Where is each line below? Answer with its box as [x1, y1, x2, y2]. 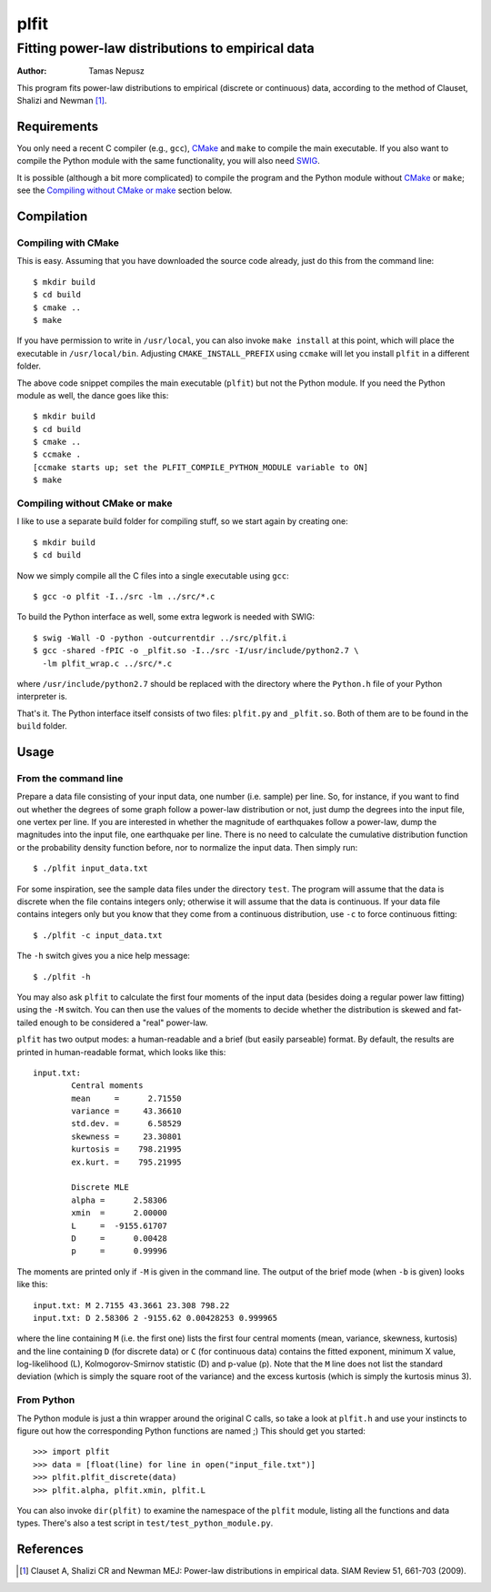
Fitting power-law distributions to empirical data [16, 40, 316, 56]
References [16, 1542, 84, 1557]
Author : [16, 65, 47, 76]
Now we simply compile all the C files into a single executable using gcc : [16, 569, 290, 581]
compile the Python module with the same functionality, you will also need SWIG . [16, 156, 320, 166]
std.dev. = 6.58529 [71, 1119, 182, 1129]
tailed [16, 1017, 38, 1028]
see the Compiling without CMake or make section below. [16, 185, 233, 196]
